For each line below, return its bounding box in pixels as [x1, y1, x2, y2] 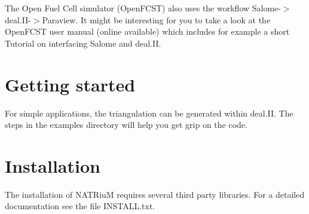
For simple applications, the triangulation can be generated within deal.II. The [5, 106, 293, 119]
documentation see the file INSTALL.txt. [5, 200, 155, 212]
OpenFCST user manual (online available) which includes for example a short [5, 25, 290, 38]
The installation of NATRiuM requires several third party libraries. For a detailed [5, 188, 305, 200]
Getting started [5, 72, 136, 96]
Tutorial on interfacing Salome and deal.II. [5, 36, 161, 49]
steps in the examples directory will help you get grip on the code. [5, 118, 247, 131]
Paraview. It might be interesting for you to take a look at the [42, 13, 271, 26]
